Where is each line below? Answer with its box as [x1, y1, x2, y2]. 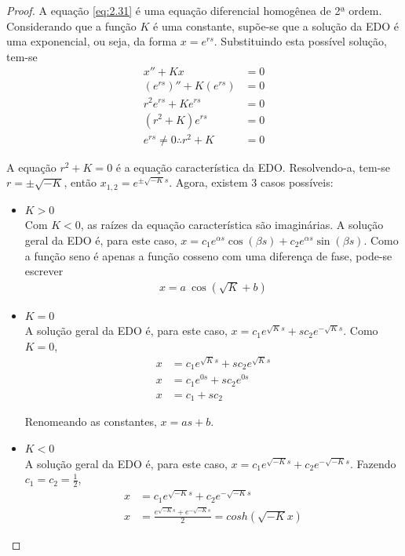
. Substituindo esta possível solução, [213, 33, 387, 49]
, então [64, 174, 97, 191]
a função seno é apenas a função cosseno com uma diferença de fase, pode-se [24, 247, 392, 263]
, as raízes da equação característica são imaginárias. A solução [80, 216, 384, 233]
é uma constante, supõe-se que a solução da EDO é [153, 17, 399, 34]
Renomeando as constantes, [24, 413, 157, 430]
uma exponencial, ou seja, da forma [6, 33, 177, 49]
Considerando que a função [6, 17, 137, 34]
